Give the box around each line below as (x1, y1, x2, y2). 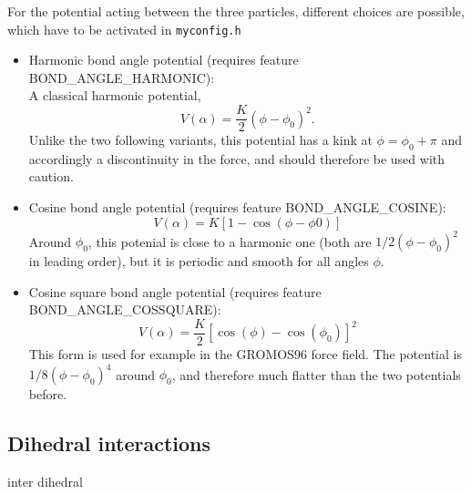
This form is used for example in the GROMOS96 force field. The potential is (28, 345, 462, 364)
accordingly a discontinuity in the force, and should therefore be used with (28, 149, 445, 168)
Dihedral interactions (7, 429, 210, 458)
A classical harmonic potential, (28, 86, 201, 105)
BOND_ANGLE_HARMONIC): (28, 67, 215, 87)
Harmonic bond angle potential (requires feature (28, 50, 299, 69)
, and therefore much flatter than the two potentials (171, 365, 461, 384)
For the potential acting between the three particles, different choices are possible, (7, 2, 465, 20)
